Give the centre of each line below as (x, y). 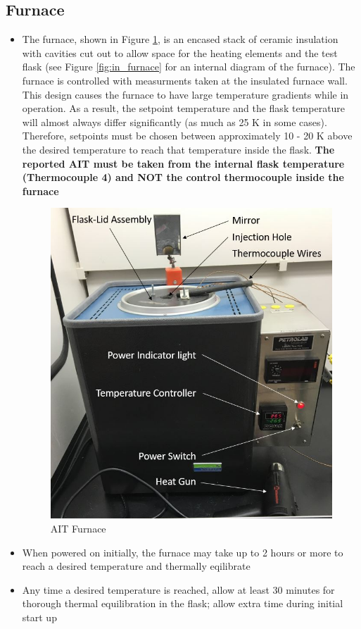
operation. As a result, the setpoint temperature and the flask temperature (184, 108)
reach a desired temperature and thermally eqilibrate (136, 566)
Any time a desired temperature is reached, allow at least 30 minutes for (178, 589)
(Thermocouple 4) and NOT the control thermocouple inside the (183, 177)
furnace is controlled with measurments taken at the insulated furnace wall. (185, 80)
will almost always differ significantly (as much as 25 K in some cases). (175, 122)
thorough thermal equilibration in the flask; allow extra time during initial (183, 603)
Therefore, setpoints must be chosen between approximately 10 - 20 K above (187, 136)
